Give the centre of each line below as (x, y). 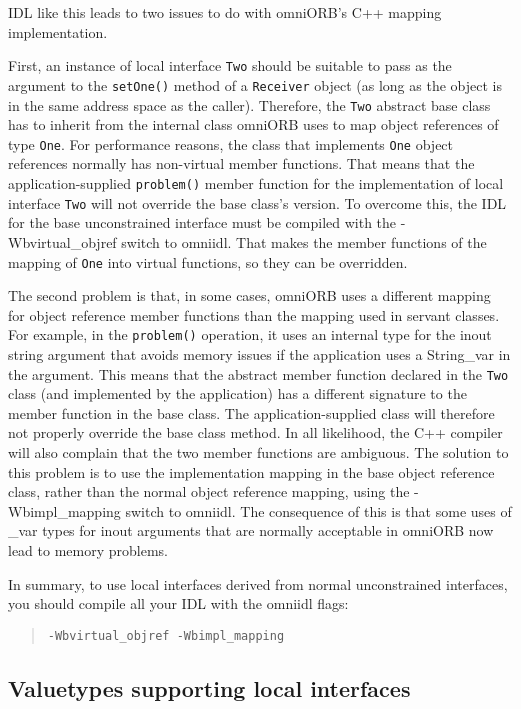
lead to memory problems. (88, 550)
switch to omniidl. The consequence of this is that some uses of (318, 510)
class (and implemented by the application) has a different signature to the (237, 393)
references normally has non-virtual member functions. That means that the (241, 163)
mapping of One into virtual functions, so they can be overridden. (208, 261)
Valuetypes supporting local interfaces (209, 687)
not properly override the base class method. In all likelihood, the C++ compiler (255, 432)
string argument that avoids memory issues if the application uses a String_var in (259, 354)
